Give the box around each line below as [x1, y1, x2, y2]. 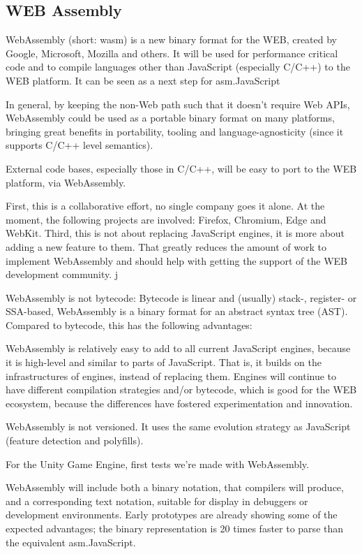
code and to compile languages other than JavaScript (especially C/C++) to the [6, 59, 350, 74]
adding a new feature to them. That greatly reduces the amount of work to [6, 239, 326, 254]
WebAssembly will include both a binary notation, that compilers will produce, [6, 480, 344, 495]
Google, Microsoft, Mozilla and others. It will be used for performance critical [6, 45, 338, 60]
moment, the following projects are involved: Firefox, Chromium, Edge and [6, 212, 326, 226]
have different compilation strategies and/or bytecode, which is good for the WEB [6, 382, 357, 397]
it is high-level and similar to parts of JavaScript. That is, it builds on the [6, 355, 322, 370]
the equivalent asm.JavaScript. [6, 534, 136, 549]
